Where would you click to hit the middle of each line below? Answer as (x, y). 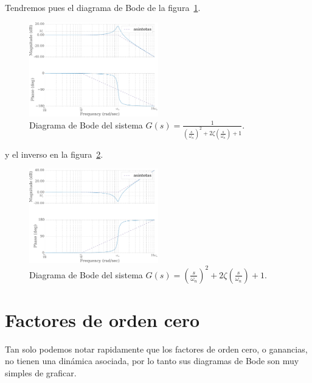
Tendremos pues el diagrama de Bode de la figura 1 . (103, 7)
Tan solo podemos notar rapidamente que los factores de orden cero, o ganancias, (156, 349)
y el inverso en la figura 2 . (54, 154)
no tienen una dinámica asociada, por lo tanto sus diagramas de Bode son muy (152, 361)
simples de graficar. (41, 372)
